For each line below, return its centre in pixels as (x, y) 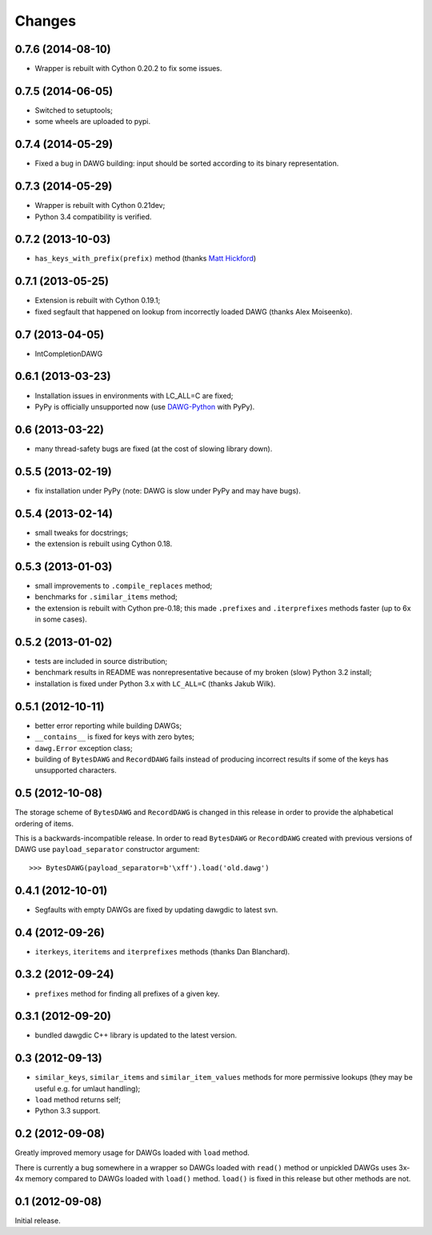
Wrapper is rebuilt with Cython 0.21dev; (100, 206)
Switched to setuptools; (74, 110)
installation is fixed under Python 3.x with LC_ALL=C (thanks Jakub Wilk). (155, 683)
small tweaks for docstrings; (81, 533)
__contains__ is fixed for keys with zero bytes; (115, 737)
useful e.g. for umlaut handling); (88, 1089)
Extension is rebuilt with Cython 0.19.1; (98, 301)
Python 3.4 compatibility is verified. (93, 217)
